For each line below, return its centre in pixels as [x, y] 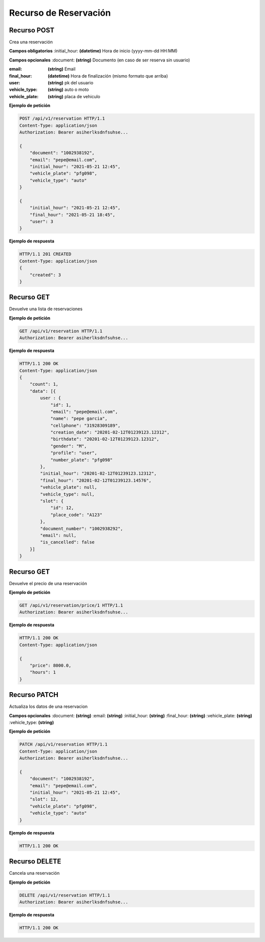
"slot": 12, [44, 799]
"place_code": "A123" [76, 515]
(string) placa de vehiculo [74, 96]
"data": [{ [43, 391]
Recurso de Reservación [60, 13]
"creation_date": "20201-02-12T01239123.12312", [110, 432]
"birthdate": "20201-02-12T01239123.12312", [105, 439]
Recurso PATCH [34, 695]
